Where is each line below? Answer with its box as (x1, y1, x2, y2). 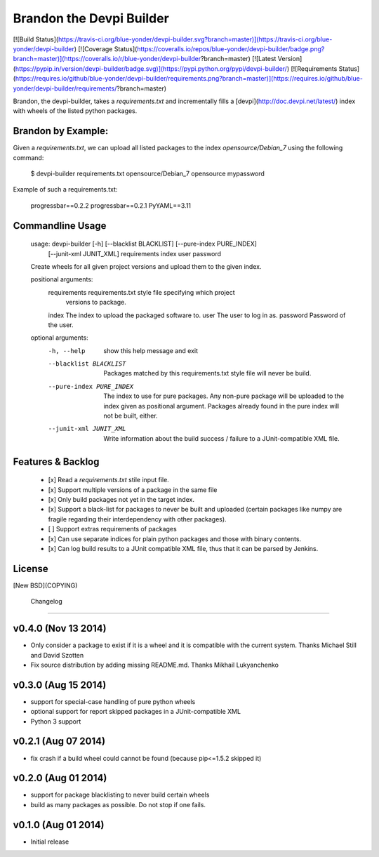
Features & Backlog (13, 456, 100, 467)
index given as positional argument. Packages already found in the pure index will (103, 401, 340, 410)
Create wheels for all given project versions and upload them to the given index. (30, 262, 262, 270)
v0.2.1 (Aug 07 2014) (13, 736, 105, 748)
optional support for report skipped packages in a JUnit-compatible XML (30, 707, 241, 716)
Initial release (30, 837, 69, 846)
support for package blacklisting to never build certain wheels (30, 790, 210, 799)
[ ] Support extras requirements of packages (48, 525, 177, 533)
